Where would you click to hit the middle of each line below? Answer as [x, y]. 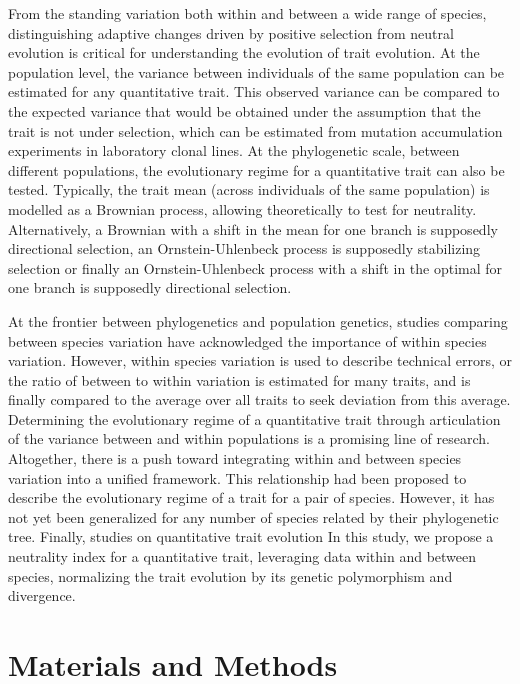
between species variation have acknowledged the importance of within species [247, 340]
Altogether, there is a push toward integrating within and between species [235, 458]
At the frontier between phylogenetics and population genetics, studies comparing [258, 320]
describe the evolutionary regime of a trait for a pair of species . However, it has [251, 497]
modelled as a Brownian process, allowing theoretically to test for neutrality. [242, 208]
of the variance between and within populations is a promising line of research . [249, 438]
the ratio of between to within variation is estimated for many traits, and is [239, 379]
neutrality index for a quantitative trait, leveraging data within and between [242, 556]
